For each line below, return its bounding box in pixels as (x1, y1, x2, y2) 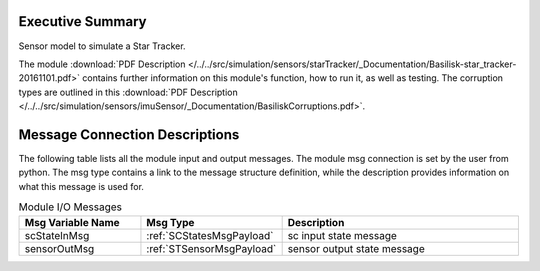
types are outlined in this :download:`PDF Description (18, 86, 239, 98)
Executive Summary (18, 13, 147, 30)
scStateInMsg (24, 228, 90, 242)
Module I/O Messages (18, 200, 123, 214)
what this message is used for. (18, 180, 145, 192)
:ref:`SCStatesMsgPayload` (146, 228, 274, 242)
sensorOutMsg (24, 241, 95, 255)
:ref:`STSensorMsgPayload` (146, 241, 277, 255)
